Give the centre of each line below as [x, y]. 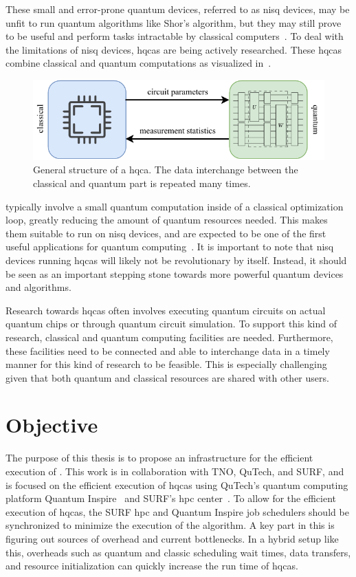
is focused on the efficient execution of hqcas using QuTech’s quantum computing [177, 485]
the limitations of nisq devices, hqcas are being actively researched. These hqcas [174, 49]
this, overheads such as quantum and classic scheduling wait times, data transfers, [178, 552]
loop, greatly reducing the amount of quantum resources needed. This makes [167, 220]
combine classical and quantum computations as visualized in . [138, 63]
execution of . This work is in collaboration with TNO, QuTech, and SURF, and [175, 471]
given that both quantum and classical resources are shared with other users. [167, 377]
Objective [52, 425]
